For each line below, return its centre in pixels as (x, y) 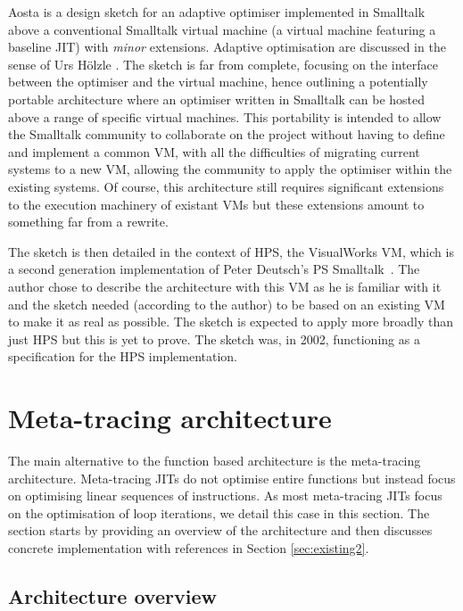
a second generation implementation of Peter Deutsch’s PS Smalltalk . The (214, 269)
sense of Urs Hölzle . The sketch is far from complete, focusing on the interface (223, 64)
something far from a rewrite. (88, 222)
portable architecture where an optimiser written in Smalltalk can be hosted (217, 99)
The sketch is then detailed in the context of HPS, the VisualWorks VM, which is (231, 251)
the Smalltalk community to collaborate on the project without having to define (227, 134)
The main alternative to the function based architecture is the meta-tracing (215, 460)
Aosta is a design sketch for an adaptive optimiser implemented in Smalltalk (217, 12)
